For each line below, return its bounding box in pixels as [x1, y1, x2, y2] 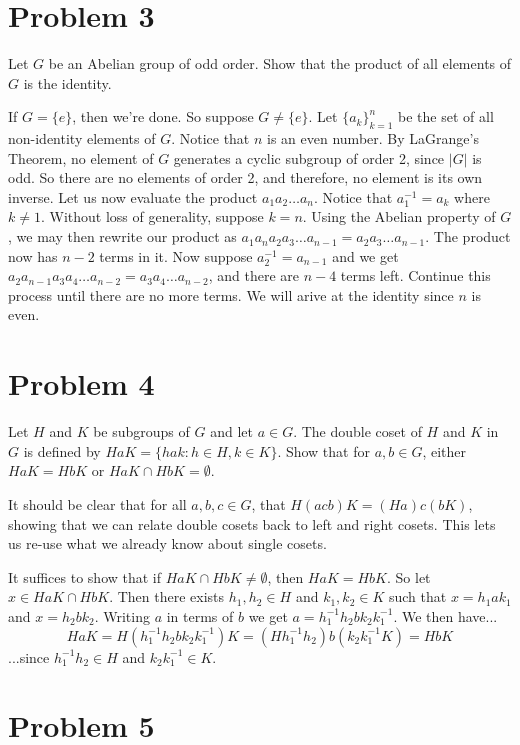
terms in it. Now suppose [99, 245, 253, 266]
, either [422, 440, 467, 461]
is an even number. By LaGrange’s [267, 128, 479, 149]
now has [8, 245, 58, 266]
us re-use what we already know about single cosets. [8, 533, 327, 554]
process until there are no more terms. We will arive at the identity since [8, 284, 454, 305]
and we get [332, 245, 399, 266]
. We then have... [393, 605, 498, 626]
